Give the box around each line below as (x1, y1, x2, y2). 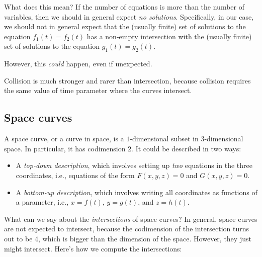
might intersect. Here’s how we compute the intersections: (4, 243, 182, 253)
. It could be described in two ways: (131, 143, 241, 153)
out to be (4, 233, 33, 243)
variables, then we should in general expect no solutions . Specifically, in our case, (4, 11, 254, 22)
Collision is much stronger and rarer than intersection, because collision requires (4, 75, 251, 85)
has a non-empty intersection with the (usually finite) (86, 31, 252, 41)
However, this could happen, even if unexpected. (4, 58, 152, 69)
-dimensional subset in (130, 133, 199, 144)
